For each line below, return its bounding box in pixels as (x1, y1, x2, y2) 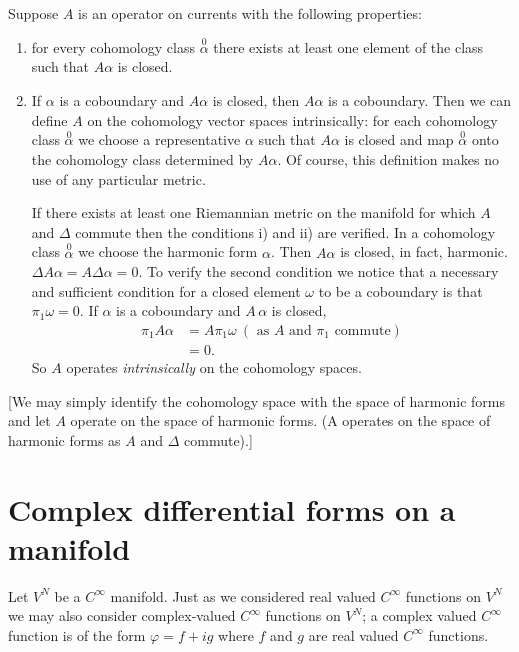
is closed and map (344, 129, 454, 150)
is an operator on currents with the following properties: (78, 3, 422, 23)
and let (8, 410, 51, 431)
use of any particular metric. (31, 168, 206, 189)
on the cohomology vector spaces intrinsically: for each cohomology (87, 109, 498, 130)
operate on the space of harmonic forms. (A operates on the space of (70, 410, 491, 431)
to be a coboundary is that (318, 280, 483, 301)
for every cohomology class (31, 36, 195, 57)
